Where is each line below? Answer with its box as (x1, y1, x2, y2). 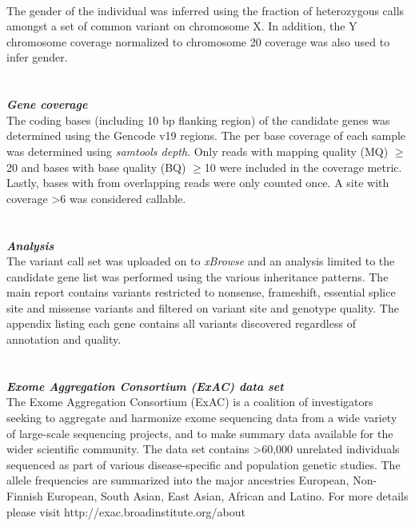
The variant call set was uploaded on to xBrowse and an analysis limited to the (6, 253, 395, 269)
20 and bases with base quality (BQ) (6, 158, 186, 175)
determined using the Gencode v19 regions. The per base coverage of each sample (6, 127, 406, 144)
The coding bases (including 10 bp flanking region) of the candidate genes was (6, 111, 390, 128)
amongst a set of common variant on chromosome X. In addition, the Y (6, 18, 357, 34)
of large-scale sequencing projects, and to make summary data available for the (6, 424, 393, 441)
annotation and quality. (6, 331, 122, 348)
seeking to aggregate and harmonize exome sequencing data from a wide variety (6, 409, 397, 426)
